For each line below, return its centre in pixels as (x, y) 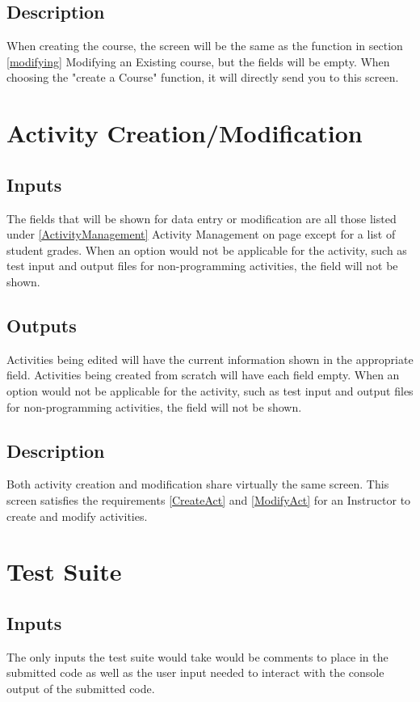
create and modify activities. (77, 516)
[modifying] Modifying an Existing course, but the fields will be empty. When (198, 61)
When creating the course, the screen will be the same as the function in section (205, 46)
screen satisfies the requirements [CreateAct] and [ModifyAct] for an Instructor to (209, 499)
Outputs (42, 325)
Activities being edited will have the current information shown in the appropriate (210, 359)
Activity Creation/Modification (185, 133)
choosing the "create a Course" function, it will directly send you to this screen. (203, 77)
